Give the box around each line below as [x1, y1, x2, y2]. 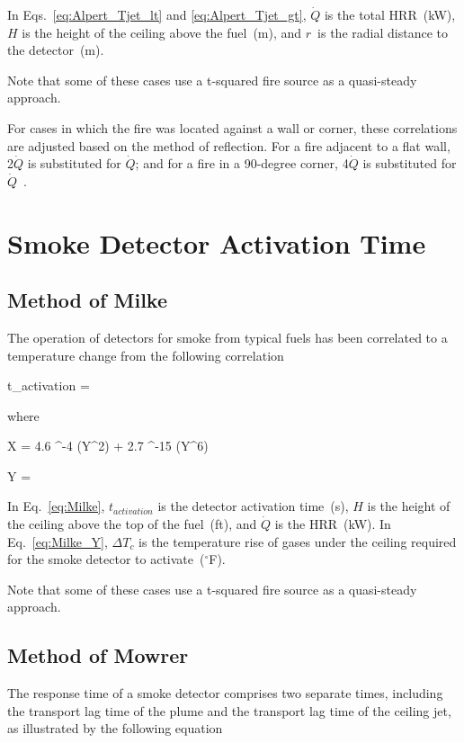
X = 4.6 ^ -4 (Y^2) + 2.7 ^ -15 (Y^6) [7, 436, 209, 455]
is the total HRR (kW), [324, 5, 456, 23]
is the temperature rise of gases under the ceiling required [138, 532, 457, 551]
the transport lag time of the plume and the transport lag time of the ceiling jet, [7, 701, 451, 720]
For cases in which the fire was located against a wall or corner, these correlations [7, 118, 458, 137]
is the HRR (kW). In [274, 515, 391, 533]
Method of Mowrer [7, 641, 189, 669]
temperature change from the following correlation [7, 345, 284, 364]
